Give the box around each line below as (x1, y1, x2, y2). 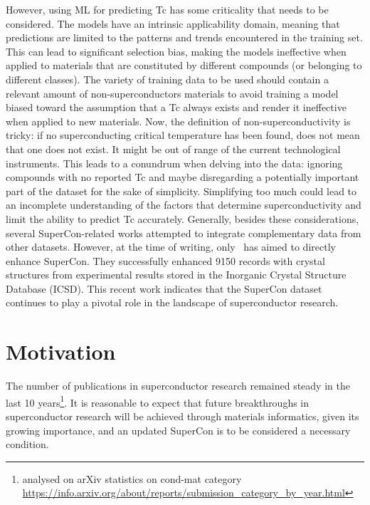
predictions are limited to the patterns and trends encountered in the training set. (6, 30, 363, 45)
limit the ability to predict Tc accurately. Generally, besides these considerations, (6, 211, 359, 226)
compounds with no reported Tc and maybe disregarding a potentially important (6, 170, 359, 184)
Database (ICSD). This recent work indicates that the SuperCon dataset (6, 281, 322, 296)
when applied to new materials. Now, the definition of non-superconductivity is (6, 113, 351, 128)
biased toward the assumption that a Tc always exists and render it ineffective (6, 100, 347, 115)
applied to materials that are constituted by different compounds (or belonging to (6, 58, 362, 73)
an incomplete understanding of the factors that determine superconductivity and (6, 197, 361, 212)
